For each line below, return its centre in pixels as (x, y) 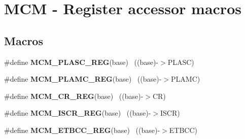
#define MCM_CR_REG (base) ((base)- (74, 96)
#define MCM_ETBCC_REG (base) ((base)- (82, 130)
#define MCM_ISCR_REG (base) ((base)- (78, 113)
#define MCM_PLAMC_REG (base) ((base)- (83, 79)
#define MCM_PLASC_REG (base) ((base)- (81, 62)
